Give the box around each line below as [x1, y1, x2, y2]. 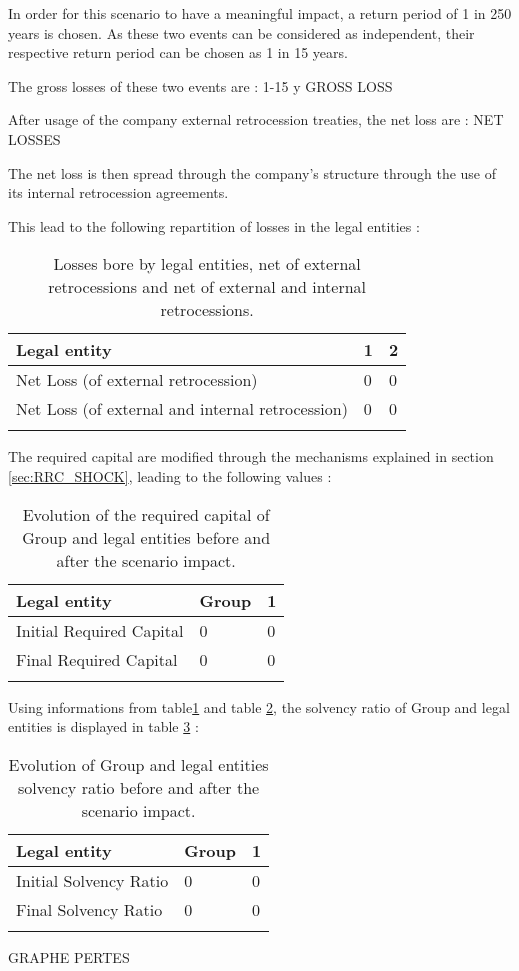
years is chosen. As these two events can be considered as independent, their [8, 22, 475, 43]
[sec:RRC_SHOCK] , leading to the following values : [8, 465, 332, 486]
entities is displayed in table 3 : [8, 716, 199, 737]
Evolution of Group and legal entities [8, 752, 269, 776]
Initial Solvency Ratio [16, 868, 169, 892]
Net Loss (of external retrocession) [16, 368, 258, 392]
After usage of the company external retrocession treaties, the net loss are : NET [8, 109, 504, 130]
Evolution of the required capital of [22, 502, 270, 526]
